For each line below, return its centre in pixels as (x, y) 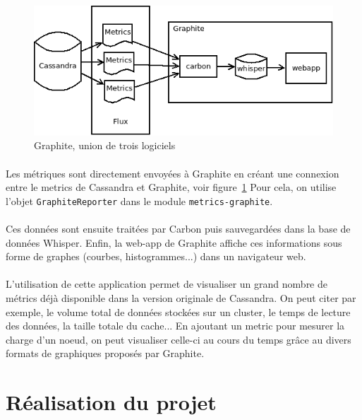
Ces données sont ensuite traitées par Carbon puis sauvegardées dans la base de (178, 228)
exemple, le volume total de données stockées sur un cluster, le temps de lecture (178, 311)
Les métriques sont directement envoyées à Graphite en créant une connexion (173, 173)
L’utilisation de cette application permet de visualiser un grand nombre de (167, 284)
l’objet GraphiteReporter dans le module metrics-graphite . (139, 200)
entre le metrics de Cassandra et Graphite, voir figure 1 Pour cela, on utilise (171, 187)
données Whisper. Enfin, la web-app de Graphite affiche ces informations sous (174, 242)
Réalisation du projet (111, 402)
